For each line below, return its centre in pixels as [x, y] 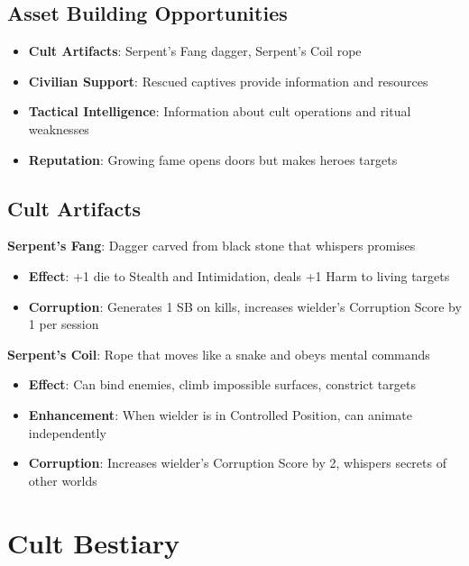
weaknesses [59, 128]
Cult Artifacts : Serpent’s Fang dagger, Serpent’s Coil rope [195, 51]
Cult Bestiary [94, 542]
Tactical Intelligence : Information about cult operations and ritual [220, 111]
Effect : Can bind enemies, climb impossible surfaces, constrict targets [222, 384]
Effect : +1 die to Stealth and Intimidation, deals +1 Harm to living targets [239, 275]
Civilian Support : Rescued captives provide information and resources [228, 81]
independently [67, 432]
